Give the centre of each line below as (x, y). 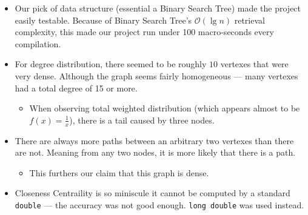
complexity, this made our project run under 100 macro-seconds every (144, 32)
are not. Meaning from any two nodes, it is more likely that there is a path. (155, 152)
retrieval (249, 20)
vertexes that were (254, 64)
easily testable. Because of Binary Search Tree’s (103, 20)
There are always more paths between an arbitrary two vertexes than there (154, 140)
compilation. (38, 43)
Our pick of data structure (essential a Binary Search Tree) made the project (158, 8)
